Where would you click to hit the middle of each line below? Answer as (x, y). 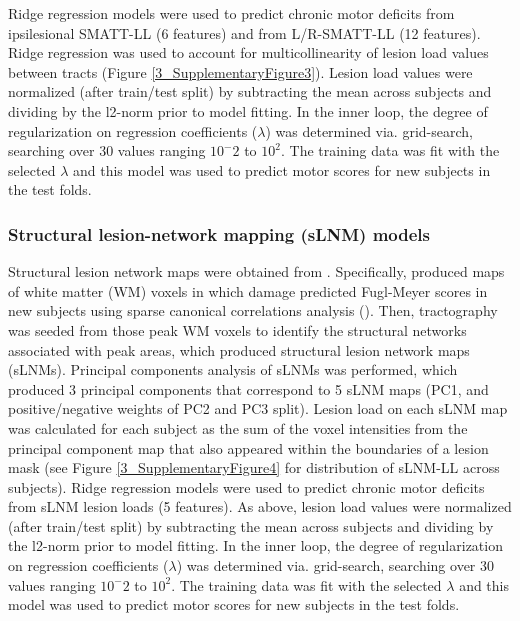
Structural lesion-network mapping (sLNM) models (219, 233)
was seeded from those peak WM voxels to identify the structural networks (237, 329)
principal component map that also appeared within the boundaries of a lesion (248, 447)
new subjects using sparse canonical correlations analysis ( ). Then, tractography (253, 310)
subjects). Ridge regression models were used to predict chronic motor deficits (246, 486)
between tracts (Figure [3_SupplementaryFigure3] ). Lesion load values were (240, 71)
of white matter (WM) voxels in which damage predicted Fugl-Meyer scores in (248, 290)
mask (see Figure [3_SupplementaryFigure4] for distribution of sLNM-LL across (254, 467)
